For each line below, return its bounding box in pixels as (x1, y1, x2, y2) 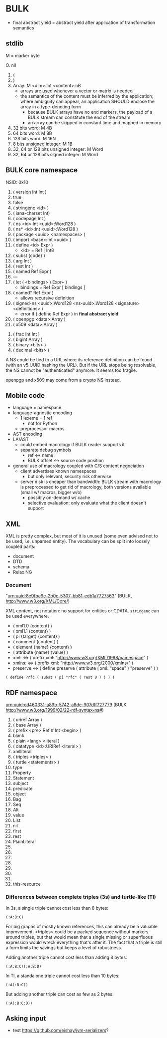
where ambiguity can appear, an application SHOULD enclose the (20, 98, 155, 104)
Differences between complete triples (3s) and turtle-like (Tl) (5, 894, 156, 901)
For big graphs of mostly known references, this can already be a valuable (5, 923, 158, 929)
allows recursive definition (20, 295, 74, 301)
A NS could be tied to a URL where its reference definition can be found (5, 356, 153, 362)
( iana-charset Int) (12, 210, 50, 216)
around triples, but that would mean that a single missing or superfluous (5, 934, 153, 940)
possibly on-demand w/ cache (27, 495, 90, 501)
